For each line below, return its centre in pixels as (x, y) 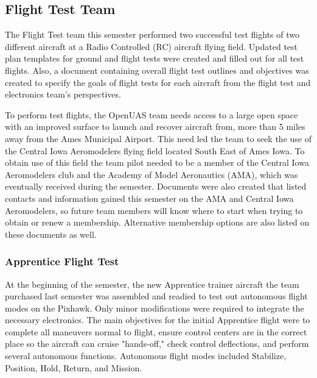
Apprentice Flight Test (62, 261)
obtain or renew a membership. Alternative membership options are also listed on (157, 222)
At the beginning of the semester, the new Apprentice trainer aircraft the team (152, 284)
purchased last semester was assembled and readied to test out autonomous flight (156, 296)
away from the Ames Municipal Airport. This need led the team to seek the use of (158, 138)
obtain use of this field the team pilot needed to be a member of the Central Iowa (157, 162)
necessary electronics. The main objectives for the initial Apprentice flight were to (158, 320)
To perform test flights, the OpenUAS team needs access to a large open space (152, 114)
